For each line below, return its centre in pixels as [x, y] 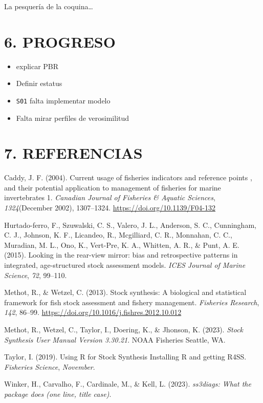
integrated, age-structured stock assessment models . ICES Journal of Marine [125, 265]
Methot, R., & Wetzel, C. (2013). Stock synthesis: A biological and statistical [125, 292]
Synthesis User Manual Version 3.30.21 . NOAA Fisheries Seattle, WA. [115, 339]
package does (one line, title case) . [58, 394]
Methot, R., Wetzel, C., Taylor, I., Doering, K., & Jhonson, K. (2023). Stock [124, 329]
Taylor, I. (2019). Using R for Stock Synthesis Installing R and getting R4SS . [125, 357]
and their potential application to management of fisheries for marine [113, 187]
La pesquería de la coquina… [49, 6]
